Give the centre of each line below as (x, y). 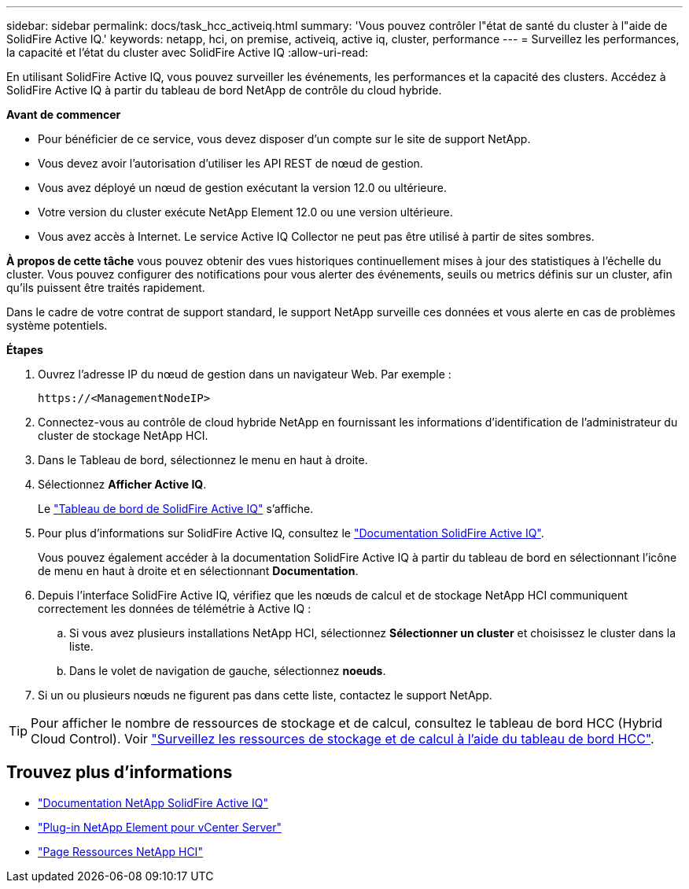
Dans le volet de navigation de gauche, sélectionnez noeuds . (228, 671)
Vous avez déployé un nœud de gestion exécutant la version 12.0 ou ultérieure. (243, 188)
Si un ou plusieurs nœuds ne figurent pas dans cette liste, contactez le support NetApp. (265, 695)
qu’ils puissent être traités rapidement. (106, 288)
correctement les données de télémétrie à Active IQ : (175, 609)
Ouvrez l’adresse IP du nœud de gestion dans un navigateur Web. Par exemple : (245, 374)
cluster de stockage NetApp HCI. (123, 435)
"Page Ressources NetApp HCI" (120, 851)
